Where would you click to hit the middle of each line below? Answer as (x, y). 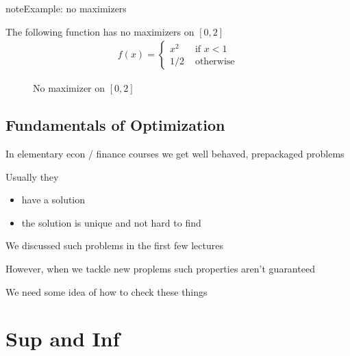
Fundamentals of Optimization (115, 125)
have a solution (53, 200)
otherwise (215, 61)
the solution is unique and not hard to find (111, 222)
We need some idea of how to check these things (107, 291)
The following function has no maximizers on (100, 31)
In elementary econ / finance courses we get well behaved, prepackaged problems (175, 154)
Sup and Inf (63, 339)
